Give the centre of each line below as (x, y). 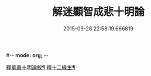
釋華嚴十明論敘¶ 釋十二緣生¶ (41, 67)
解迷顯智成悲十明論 (98, 12)
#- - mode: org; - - (27, 55)
